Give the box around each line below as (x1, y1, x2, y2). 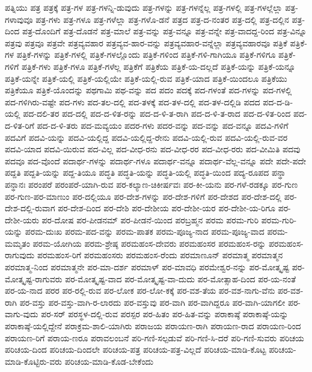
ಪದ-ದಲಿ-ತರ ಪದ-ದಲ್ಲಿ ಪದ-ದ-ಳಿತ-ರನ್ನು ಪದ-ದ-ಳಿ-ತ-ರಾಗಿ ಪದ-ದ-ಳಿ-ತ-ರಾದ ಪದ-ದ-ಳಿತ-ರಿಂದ (23, 107, 291, 120)
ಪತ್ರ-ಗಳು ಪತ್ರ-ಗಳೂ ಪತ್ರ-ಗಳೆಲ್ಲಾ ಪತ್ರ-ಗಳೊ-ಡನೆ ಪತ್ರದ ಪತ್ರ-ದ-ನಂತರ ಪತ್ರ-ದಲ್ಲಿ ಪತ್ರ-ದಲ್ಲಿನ (35, 13, 289, 25)
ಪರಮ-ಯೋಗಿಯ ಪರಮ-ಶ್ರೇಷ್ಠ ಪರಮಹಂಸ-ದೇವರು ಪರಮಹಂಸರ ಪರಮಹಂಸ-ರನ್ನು (32, 237, 266, 249)
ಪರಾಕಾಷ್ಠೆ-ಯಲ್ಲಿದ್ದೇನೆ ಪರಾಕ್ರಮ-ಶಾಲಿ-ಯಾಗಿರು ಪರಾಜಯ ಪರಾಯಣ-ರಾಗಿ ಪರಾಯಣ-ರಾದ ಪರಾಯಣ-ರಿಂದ (5, 320, 301, 332)
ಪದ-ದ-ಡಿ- (263, 95, 293, 108)
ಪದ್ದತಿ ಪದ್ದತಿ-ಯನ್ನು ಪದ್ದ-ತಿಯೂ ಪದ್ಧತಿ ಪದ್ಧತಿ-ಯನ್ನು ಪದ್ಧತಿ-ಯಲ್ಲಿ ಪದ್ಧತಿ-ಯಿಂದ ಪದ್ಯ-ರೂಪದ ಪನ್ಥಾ (5, 166, 286, 179)
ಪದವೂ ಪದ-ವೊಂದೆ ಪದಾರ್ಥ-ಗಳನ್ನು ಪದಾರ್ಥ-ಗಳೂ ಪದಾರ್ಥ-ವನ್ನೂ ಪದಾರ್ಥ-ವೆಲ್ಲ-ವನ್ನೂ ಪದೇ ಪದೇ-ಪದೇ (5, 154, 307, 167)
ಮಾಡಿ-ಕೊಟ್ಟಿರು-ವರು (5, 355, 63, 367)
